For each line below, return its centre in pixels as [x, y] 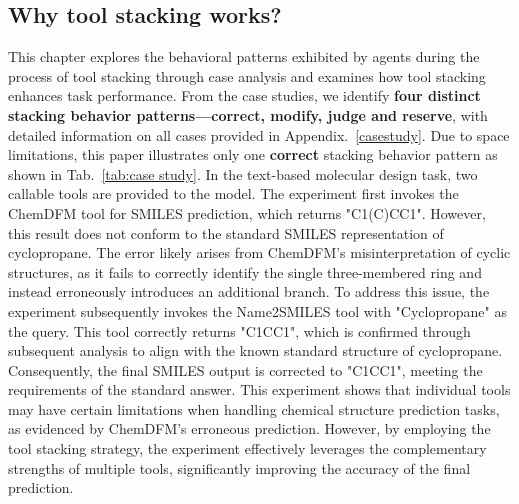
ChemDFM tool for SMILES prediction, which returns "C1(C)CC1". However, [247, 212]
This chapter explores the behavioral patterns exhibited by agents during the [244, 56]
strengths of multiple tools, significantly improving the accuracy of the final [239, 467]
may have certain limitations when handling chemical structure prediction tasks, [254, 408]
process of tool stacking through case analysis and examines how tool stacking [247, 75]
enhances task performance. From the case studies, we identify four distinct [244, 95]
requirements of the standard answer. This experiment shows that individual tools [259, 389]
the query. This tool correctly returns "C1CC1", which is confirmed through [239, 330]
